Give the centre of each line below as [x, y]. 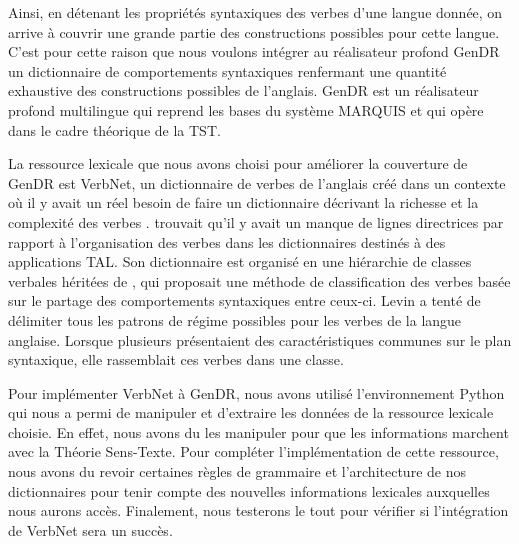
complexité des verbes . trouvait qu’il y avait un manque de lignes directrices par [256, 221]
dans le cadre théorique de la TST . [114, 129]
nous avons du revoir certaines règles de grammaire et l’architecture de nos [237, 471]
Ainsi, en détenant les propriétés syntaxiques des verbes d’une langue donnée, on [255, 12]
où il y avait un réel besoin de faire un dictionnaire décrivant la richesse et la [243, 202]
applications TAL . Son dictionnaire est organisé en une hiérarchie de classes [240, 261]
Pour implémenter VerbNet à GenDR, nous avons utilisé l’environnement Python [256, 392]
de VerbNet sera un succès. [90, 529]
